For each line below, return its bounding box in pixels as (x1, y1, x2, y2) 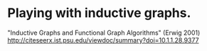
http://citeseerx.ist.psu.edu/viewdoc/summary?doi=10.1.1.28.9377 (7, 35, 199, 44)
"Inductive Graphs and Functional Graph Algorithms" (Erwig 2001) (7, 28, 201, 37)
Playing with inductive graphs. (7, 5, 191, 21)
